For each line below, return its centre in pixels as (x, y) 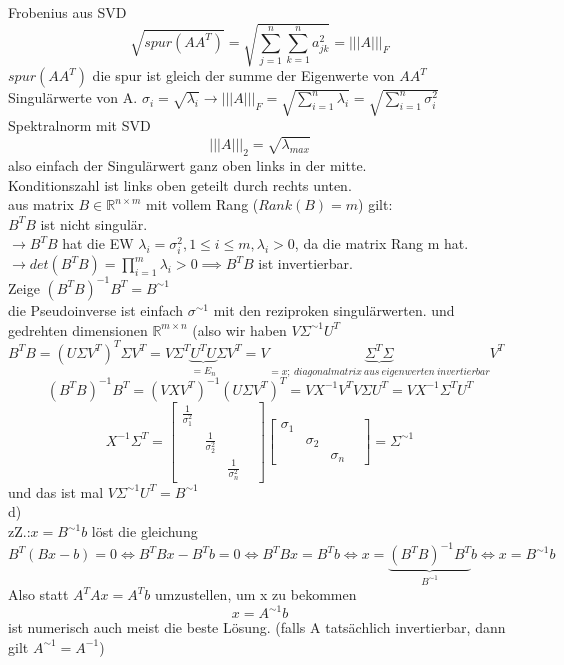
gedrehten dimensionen (78, 329)
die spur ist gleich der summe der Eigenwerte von (243, 75)
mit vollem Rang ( (202, 204)
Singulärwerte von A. (73, 97)
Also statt (38, 594)
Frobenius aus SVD (67, 12)
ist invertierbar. (305, 263)
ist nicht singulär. (94, 223)
